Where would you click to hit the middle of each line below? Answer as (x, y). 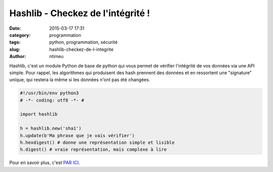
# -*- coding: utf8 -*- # (52, 100)
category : (20, 35)
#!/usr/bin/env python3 (50, 93)
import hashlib (39, 114)
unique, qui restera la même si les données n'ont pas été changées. (80, 80)
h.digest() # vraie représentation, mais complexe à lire (93, 150)
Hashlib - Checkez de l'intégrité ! (80, 13)
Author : (18, 56)
